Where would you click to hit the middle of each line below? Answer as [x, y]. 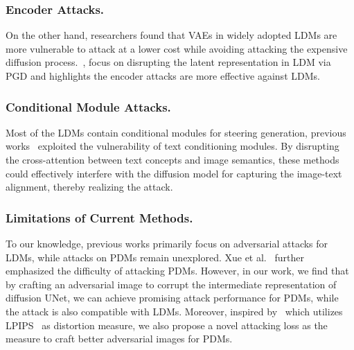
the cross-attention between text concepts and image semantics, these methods [172, 159]
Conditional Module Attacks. [88, 106]
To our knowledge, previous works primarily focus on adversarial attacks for [167, 243]
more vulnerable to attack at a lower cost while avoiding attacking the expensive [177, 48]
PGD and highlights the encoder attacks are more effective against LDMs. [163, 76]
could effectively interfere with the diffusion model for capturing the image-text [174, 173]
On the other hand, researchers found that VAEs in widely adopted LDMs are [171, 35]
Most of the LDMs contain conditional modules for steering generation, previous [176, 132]
